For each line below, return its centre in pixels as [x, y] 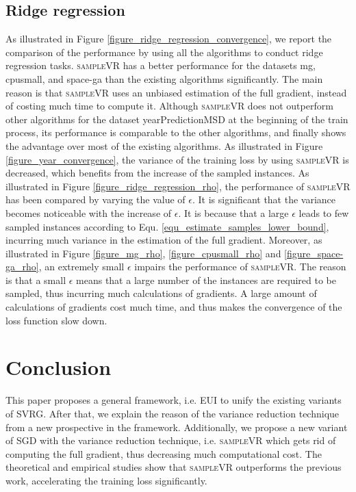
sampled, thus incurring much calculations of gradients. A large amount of [161, 293]
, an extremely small [81, 267]
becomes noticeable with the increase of [89, 212]
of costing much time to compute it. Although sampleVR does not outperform [169, 106]
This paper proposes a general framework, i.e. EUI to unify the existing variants [174, 400]
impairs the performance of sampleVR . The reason [240, 267]
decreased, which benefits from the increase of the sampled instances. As [157, 173]
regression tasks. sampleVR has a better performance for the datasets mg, [161, 65]
